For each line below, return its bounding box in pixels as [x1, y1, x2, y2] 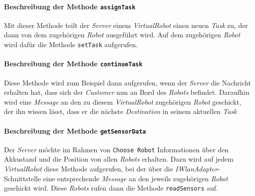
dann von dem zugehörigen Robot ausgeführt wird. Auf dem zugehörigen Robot [4, 29, 240, 40]
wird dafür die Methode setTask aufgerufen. [4, 39, 138, 50]
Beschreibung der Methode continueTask [4, 58, 142, 69]
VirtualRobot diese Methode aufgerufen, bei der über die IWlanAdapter [4, 164, 218, 174]
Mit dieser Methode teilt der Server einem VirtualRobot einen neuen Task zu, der [4, 20, 248, 30]
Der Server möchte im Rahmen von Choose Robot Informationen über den [4, 144, 229, 154]
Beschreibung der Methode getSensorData [4, 125, 146, 136]
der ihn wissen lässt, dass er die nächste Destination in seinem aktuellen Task [4, 106, 237, 116]
